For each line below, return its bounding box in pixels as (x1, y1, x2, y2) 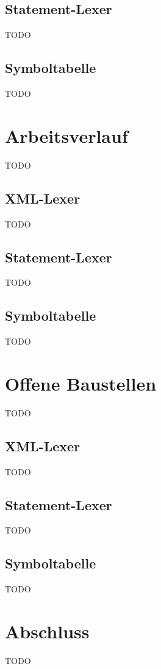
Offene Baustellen (5, 370, 157, 396)
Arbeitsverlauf (5, 123, 128, 148)
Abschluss (5, 619, 90, 643)
